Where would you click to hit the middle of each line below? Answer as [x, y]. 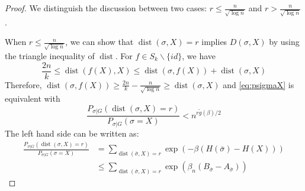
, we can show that [99, 42]
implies [214, 42]
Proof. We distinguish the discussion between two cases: [106, 8]
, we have [199, 56]
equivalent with [33, 98]
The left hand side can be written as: [72, 133]
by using [284, 42]
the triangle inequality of [50, 56]
